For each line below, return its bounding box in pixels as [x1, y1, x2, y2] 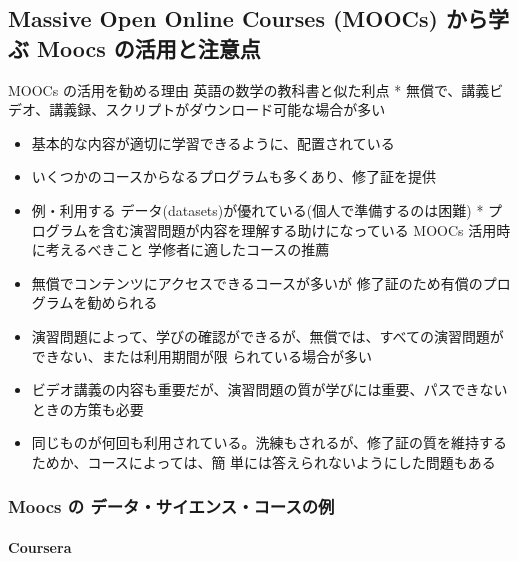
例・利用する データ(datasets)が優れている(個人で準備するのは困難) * [31, 199, 484, 220]
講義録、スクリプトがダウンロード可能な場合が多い [49, 99, 386, 120]
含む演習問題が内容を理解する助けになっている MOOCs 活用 [101, 219, 497, 240]
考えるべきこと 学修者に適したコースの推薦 [45, 239, 330, 260]
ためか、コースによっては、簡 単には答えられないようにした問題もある [31, 451, 496, 472]
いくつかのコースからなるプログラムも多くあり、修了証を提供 [31, 166, 437, 187]
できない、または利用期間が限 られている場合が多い [31, 345, 373, 366]
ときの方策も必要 [31, 398, 144, 419]
